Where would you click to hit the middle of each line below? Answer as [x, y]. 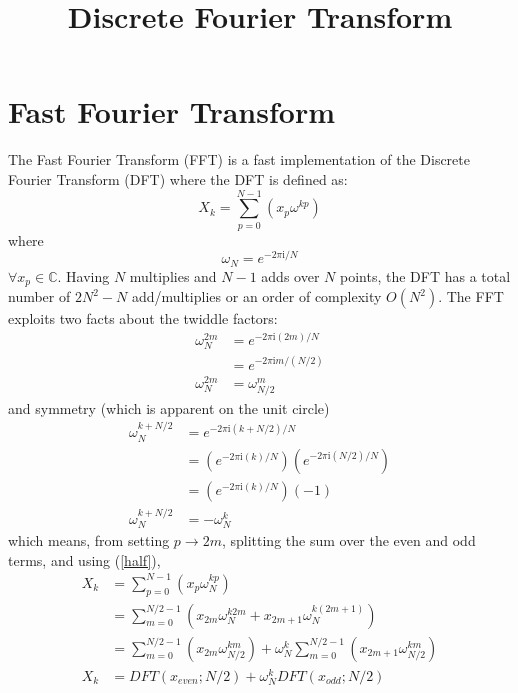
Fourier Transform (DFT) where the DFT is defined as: [178, 178]
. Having [83, 275]
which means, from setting [89, 540]
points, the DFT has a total [425, 275]
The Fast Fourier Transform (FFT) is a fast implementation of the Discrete [239, 159]
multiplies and [173, 275]
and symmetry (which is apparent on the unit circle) [169, 407]
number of [39, 296]
